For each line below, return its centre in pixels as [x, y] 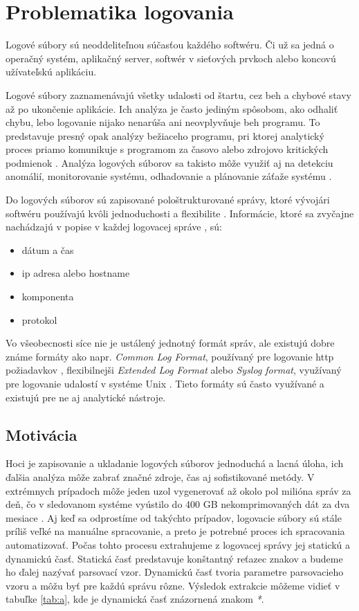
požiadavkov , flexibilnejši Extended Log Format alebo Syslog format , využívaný [174, 370]
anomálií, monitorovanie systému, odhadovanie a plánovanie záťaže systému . [169, 176]
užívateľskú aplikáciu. [51, 72]
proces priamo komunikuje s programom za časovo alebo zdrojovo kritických [167, 149]
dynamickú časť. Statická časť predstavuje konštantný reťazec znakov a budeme [174, 558]
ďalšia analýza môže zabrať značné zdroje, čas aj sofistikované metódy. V [160, 476]
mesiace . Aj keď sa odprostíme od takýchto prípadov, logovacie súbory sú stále [174, 517]
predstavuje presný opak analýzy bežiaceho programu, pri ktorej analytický [165, 135]
